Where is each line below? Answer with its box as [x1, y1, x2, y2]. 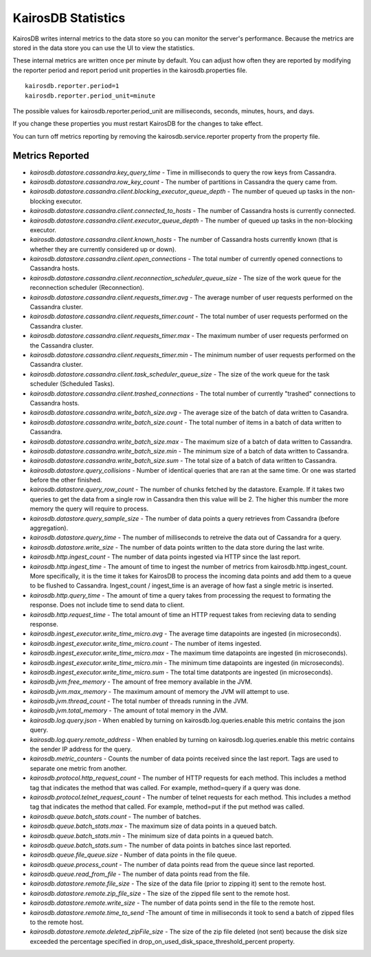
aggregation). [30, 524, 69, 532]
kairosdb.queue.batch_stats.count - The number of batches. [30, 812, 201, 820]
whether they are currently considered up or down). [30, 245, 177, 254]
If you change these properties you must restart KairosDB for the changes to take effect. [12, 120, 263, 128]
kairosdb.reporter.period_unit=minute [25, 91, 156, 100]
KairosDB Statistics [12, 10, 126, 25]
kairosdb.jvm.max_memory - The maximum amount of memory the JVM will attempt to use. [30, 687, 290, 695]
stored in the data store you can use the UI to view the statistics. [12, 43, 195, 52]
